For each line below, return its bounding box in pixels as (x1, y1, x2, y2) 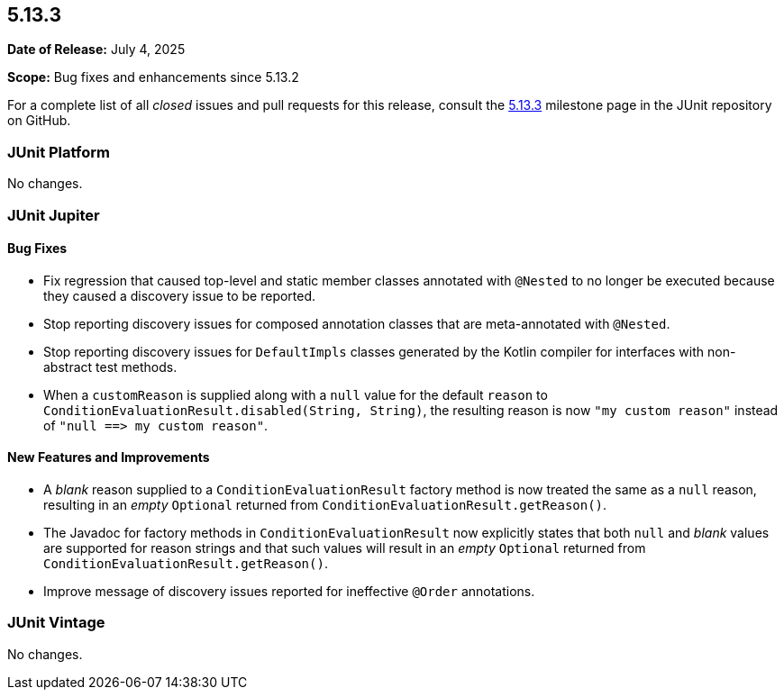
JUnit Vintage (7, 613, 105, 632)
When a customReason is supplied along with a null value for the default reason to (43, 386, 548, 403)
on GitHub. (7, 113, 71, 129)
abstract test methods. (43, 358, 178, 375)
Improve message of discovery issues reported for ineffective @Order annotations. (43, 583, 535, 599)
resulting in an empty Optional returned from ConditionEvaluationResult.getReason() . (43, 496, 607, 512)
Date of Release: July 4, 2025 (7, 41, 186, 58)
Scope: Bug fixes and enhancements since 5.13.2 (7, 69, 299, 86)
